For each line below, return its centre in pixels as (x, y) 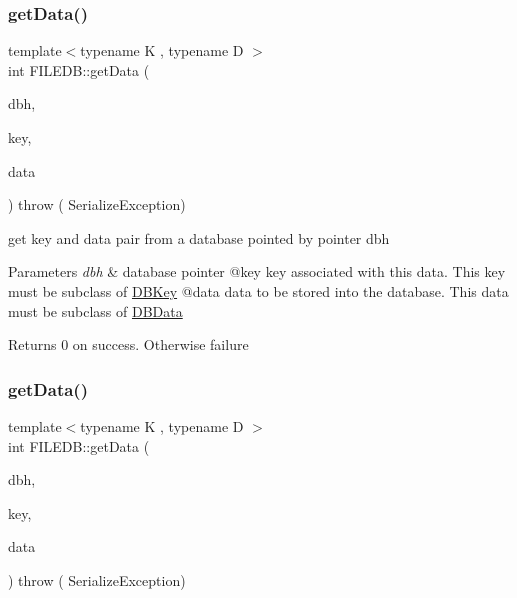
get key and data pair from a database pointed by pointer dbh (199, 237)
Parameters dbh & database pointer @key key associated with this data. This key (257, 271)
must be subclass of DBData (95, 310)
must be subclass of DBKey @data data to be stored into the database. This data (258, 290)
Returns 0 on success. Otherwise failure (128, 344)
